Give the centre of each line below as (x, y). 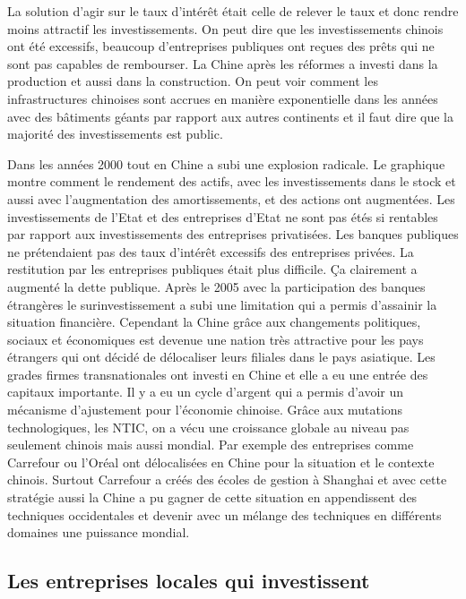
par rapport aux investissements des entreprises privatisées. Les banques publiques (233, 234)
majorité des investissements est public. (115, 134)
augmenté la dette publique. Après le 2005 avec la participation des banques (216, 286)
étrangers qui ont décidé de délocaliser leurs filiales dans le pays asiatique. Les (221, 357)
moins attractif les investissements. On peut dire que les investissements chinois (225, 28)
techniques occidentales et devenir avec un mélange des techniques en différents (224, 514)
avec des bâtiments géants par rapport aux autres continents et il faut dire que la (230, 116)
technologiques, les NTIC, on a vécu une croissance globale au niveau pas (208, 427)
